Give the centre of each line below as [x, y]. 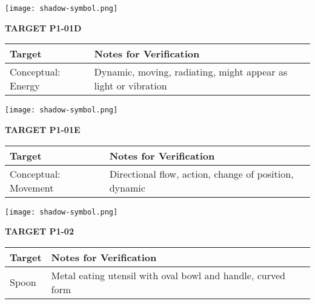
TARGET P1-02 [39, 231]
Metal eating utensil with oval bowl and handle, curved [168, 275]
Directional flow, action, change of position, [201, 173]
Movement [32, 187]
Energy [25, 86]
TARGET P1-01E [43, 129]
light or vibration [131, 86]
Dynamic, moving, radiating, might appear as [191, 72]
